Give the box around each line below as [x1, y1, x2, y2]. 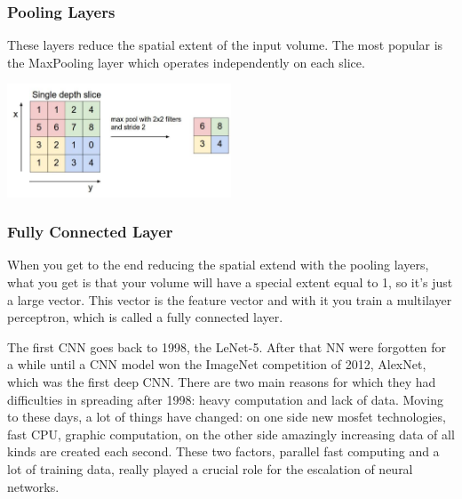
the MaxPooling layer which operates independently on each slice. [7, 52, 365, 71]
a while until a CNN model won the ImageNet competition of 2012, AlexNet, [7, 355, 426, 374]
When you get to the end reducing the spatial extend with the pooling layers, [7, 255, 429, 274]
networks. [7, 477, 60, 495]
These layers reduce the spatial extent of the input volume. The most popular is [7, 36, 443, 54]
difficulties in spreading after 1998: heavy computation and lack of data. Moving [7, 390, 444, 408]
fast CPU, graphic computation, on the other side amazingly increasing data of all [7, 424, 455, 443]
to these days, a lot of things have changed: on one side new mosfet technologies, [7, 407, 446, 426]
